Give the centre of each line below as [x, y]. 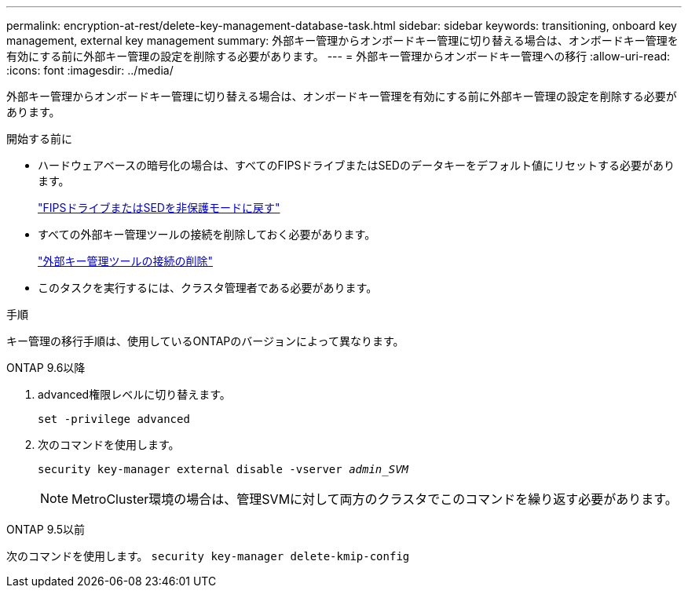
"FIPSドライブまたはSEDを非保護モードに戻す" [159, 208]
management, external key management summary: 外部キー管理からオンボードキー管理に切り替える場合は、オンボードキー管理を [342, 40]
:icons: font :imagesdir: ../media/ [90, 70]
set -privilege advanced [114, 419]
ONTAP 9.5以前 [46, 529]
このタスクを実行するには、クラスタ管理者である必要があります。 [208, 288]
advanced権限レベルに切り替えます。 [134, 394]
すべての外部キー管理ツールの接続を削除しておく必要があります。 [207, 234]
